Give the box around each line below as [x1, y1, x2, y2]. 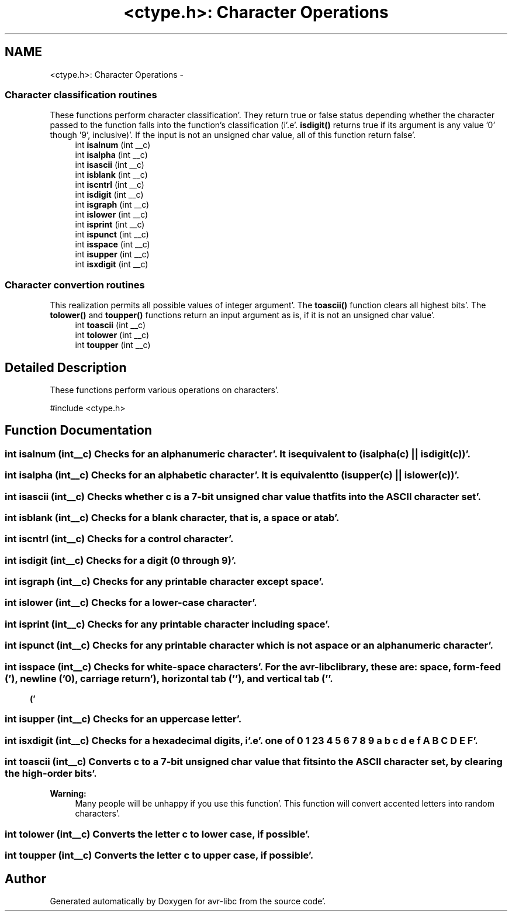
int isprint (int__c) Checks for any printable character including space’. [5, 618, 330, 630]
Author [5, 871, 46, 886]
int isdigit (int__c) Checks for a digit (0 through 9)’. [5, 554, 237, 566]
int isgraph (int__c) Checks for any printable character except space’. [5, 576, 324, 588]
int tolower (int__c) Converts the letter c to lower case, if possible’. [5, 828, 310, 840]
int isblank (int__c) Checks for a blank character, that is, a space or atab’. [5, 511, 340, 524]
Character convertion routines [5, 278, 145, 291]
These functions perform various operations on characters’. [50, 384, 279, 395]
